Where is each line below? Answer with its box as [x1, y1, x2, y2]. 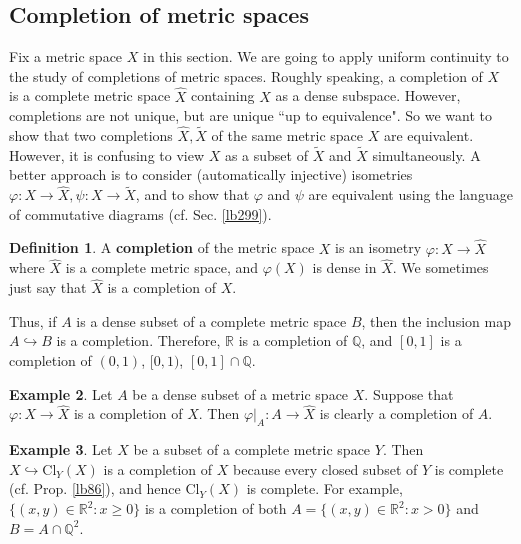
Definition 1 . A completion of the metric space [9, 237, 315, 258]
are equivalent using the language [308, 184, 513, 205]
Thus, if [9, 310, 57, 331]
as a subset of [224, 144, 308, 165]
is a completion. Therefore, [56, 330, 221, 351]
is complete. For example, [246, 478, 403, 499]
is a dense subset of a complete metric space [76, 310, 347, 331]
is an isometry [335, 237, 422, 258]
